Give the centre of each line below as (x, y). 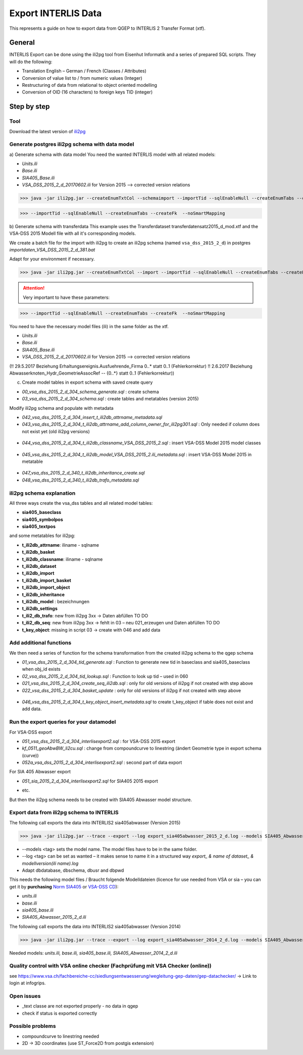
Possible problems (33, 1026)
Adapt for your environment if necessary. (52, 259)
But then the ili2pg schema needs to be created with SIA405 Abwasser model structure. (101, 800)
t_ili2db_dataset (39, 566)
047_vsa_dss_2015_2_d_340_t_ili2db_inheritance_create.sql (83, 473)
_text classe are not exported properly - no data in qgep (80, 1006)
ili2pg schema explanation (42, 493)
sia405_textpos (39, 526)
